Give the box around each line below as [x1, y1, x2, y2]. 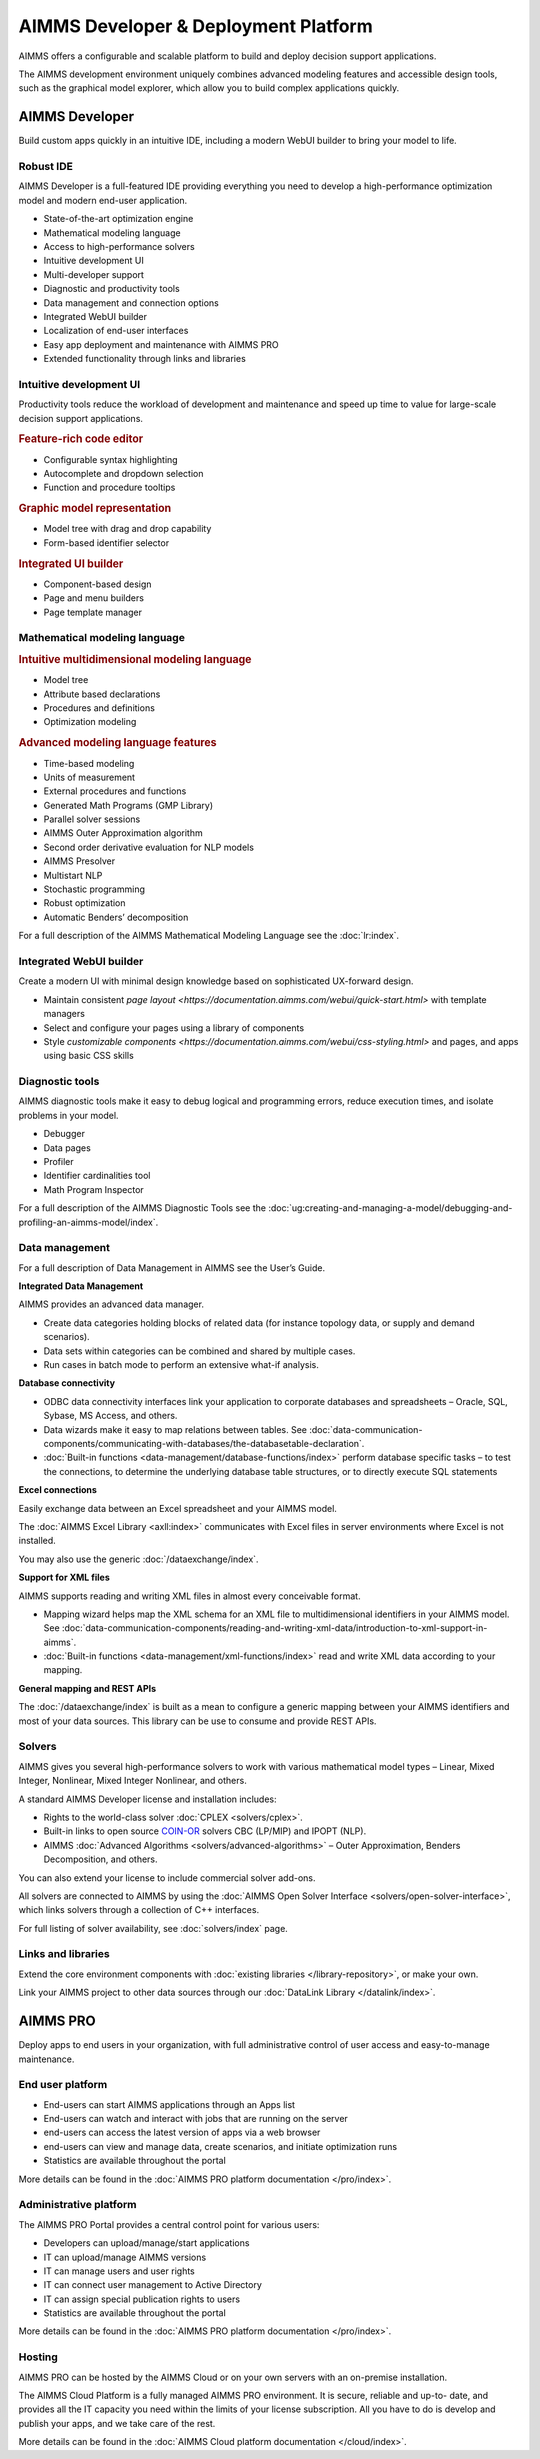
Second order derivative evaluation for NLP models [43, 841, 255, 853]
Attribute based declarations [43, 688, 161, 700]
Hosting [18, 2350, 59, 2364]
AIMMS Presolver [43, 855, 116, 867]
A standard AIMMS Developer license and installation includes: [18, 1793, 277, 1805]
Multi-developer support [43, 268, 145, 280]
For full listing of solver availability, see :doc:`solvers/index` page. [18, 1922, 289, 1934]
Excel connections [18, 1484, 97, 1496]
